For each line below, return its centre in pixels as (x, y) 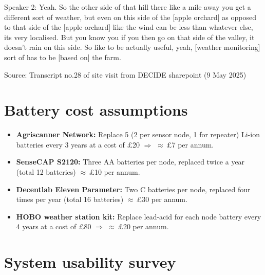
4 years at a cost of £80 (54, 226)
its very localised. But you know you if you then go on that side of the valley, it (129, 37)
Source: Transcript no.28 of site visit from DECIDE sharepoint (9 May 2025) (125, 74)
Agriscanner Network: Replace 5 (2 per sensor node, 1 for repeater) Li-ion (138, 134)
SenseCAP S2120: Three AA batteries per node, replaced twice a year (130, 162)
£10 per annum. (115, 172)
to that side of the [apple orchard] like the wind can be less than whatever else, (129, 27)
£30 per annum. (162, 199)
